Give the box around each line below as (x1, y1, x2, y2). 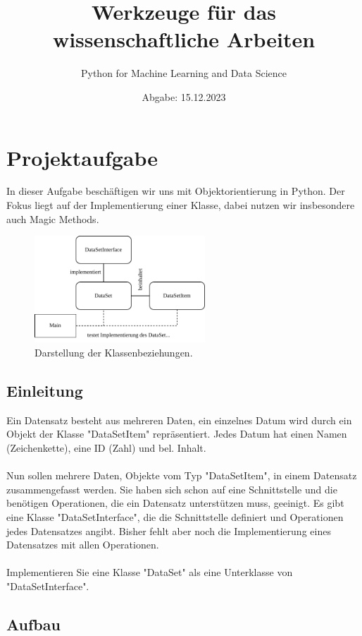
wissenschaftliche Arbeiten (52, 25, 316, 54)
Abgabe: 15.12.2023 (142, 89, 226, 104)
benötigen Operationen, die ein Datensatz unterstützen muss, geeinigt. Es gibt (6, 496, 344, 510)
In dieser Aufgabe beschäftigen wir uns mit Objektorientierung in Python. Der (6, 184, 345, 198)
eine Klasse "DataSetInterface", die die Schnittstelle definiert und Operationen (6, 509, 344, 524)
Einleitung (6, 379, 83, 401)
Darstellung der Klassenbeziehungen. (35, 344, 193, 359)
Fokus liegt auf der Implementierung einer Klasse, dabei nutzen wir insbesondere (6, 198, 355, 212)
